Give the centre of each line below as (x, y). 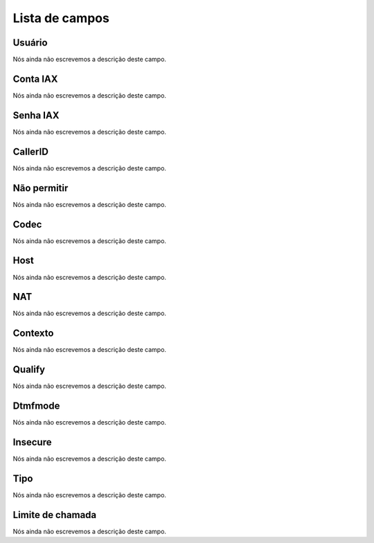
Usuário (30, 43)
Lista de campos (61, 18)
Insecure (32, 442)
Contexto (33, 333)
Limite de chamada (55, 515)
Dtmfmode (36, 406)
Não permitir (41, 188)
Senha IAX (36, 115)
